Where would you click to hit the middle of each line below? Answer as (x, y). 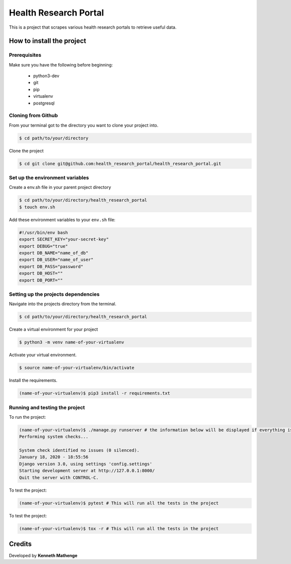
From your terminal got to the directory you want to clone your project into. (84, 125)
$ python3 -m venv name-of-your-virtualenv (72, 342)
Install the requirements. (33, 380)
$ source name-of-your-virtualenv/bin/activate (77, 368)
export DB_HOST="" (41, 273)
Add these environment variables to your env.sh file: (62, 220)
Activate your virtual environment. (43, 355)
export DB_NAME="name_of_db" (54, 253)
